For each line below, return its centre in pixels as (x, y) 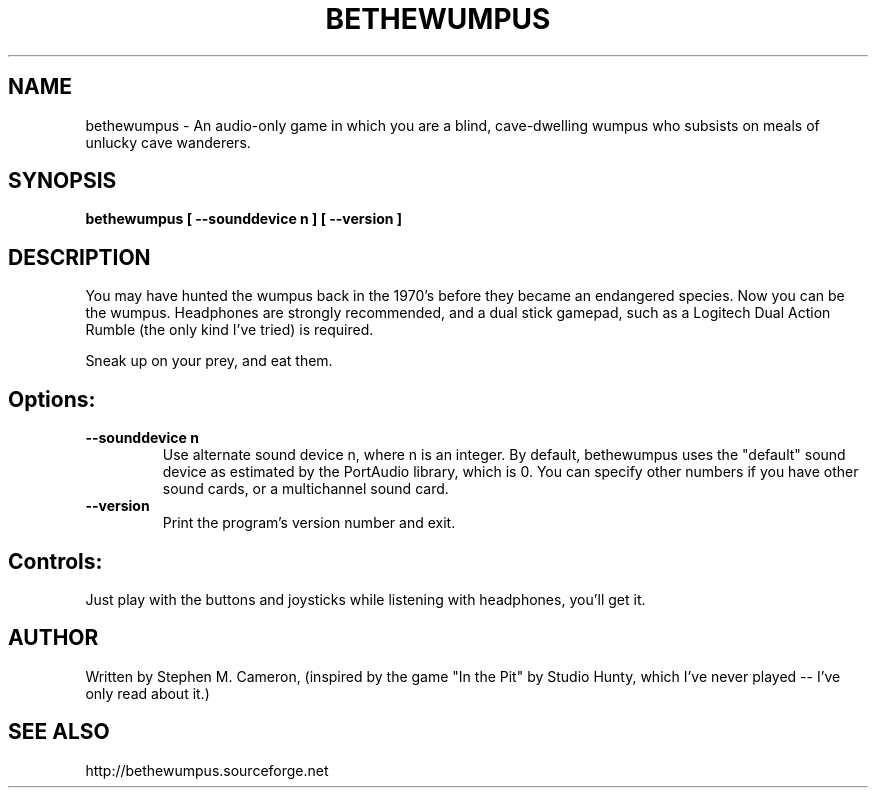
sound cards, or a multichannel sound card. (305, 489)
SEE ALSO (59, 732)
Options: (52, 399)
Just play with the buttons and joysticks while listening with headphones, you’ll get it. (365, 599)
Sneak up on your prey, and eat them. (209, 361)
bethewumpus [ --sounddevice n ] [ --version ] (244, 219)
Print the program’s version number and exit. (309, 523)
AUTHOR (53, 638)
